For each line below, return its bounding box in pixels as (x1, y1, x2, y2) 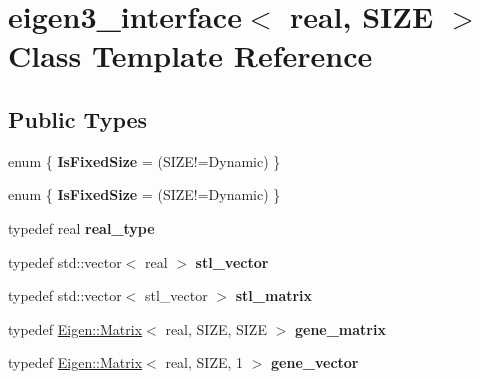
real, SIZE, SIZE (165, 318, 267, 339)
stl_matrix (235, 285, 313, 306)
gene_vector (271, 352, 359, 373)
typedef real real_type (8, 217, 155, 238)
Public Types (8, 103, 148, 134)
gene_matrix (294, 318, 386, 339)
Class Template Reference (8, 35, 373, 76)
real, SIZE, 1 (165, 352, 244, 373)
